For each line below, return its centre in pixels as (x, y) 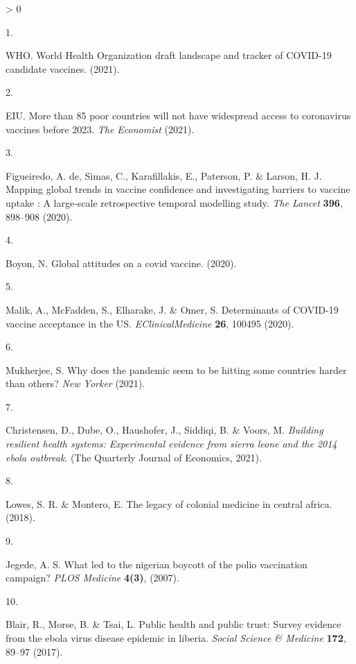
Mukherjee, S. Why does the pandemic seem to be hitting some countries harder (176, 369)
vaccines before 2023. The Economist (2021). (100, 129)
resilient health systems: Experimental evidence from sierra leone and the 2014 (171, 444)
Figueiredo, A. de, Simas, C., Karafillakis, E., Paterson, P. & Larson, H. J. (164, 175)
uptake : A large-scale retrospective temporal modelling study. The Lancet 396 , (174, 202)
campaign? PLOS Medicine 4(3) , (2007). (92, 578)
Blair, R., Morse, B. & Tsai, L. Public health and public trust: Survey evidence (173, 624)
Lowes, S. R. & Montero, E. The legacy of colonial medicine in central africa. (169, 503)
